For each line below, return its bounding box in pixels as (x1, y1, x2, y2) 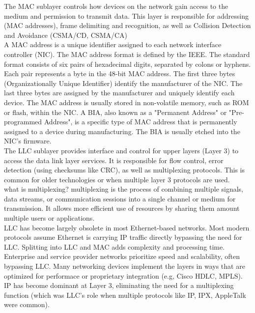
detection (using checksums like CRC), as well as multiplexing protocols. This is (4, 165, 245, 175)
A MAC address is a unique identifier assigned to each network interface (4, 39, 222, 50)
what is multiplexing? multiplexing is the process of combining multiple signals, (4, 184, 244, 194)
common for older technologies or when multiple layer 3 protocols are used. (4, 174, 230, 184)
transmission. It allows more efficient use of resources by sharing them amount (4, 203, 240, 213)
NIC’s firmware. (4, 136, 52, 146)
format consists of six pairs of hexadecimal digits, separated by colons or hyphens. (4, 58, 251, 69)
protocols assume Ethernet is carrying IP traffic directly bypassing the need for (4, 232, 242, 242)
